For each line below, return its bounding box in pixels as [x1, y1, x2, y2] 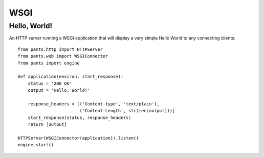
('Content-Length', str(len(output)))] [79, 108, 176, 114]
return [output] [27, 122, 67, 127]
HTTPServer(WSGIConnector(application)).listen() [18, 135, 139, 141]
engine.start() [18, 142, 54, 148]
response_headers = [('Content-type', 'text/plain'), [27, 101, 160, 107]
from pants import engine [18, 60, 80, 66]
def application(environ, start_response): [18, 74, 124, 79]
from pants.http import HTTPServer [18, 46, 103, 52]
